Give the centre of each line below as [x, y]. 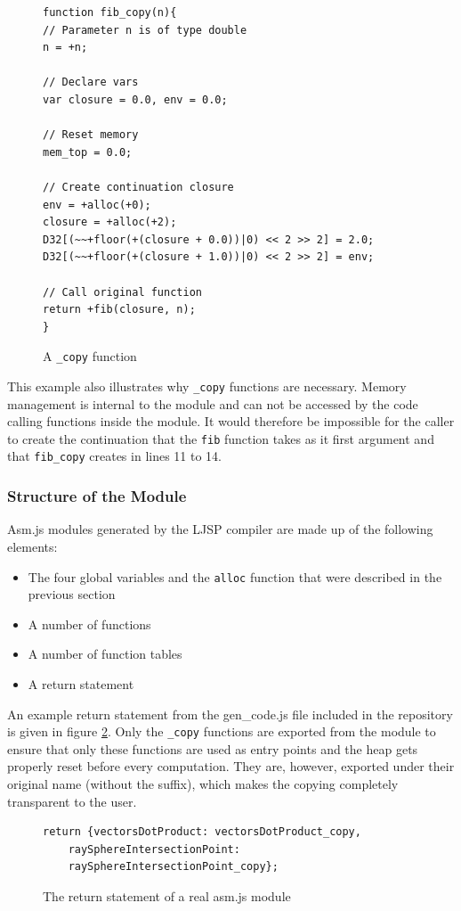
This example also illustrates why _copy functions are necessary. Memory [207, 386]
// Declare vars [91, 82]
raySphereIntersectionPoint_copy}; [173, 867]
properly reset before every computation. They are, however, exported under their [231, 766]
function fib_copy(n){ [110, 12]
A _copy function [90, 356]
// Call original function [122, 292]
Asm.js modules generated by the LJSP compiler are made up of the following [220, 529]
